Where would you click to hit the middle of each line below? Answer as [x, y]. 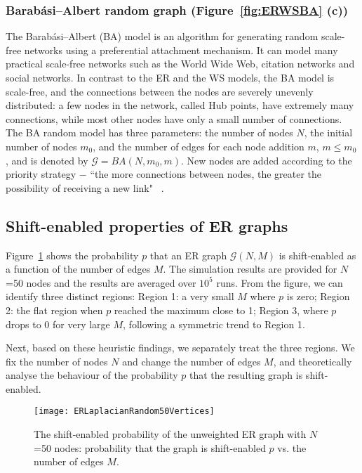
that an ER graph [188, 255]
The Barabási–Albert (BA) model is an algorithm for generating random [162, 36]
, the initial [328, 132]
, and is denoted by [47, 160]
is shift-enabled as [317, 255]
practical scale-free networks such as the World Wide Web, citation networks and [180, 64]
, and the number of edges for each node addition [199, 146]
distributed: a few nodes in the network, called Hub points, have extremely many [180, 105]
